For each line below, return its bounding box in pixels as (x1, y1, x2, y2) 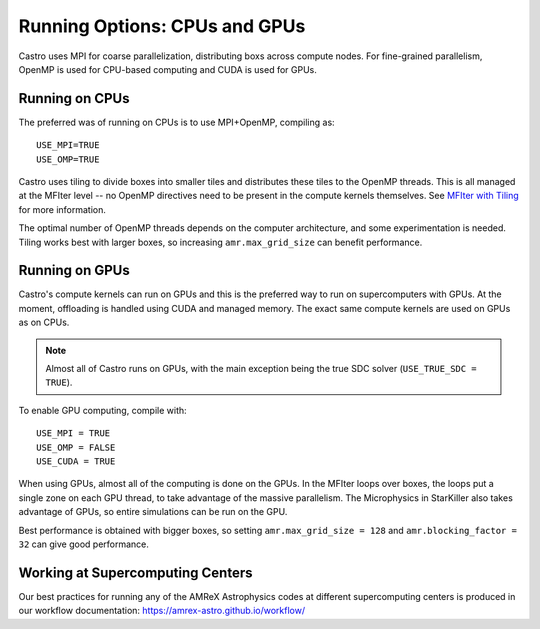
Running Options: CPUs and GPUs (18, 15, 306, 37)
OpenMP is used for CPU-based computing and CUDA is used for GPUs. (18, 63, 317, 75)
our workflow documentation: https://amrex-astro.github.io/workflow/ (18, 605, 305, 617)
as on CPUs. (18, 316, 70, 329)
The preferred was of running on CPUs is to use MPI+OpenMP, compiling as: (18, 116, 335, 128)
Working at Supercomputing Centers (18, 564, 253, 581)
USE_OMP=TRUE (36, 153, 100, 165)
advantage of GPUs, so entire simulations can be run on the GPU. (18, 506, 288, 518)
